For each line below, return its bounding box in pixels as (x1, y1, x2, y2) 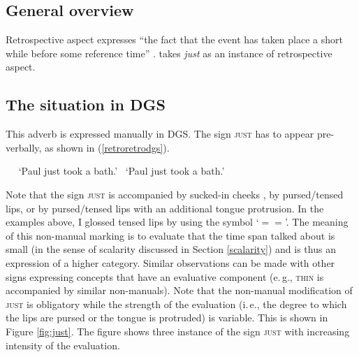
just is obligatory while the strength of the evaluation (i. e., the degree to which (6, 296, 347, 311)
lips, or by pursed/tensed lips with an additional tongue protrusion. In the (6, 201, 324, 215)
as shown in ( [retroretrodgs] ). (45, 140, 170, 154)
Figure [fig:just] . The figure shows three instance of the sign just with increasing (6, 323, 350, 338)
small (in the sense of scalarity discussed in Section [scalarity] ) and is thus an (6, 242, 336, 256)
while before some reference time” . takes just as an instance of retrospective (6, 45, 332, 60)
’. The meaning (284, 214, 349, 229)
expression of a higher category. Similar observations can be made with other (6, 255, 335, 270)
